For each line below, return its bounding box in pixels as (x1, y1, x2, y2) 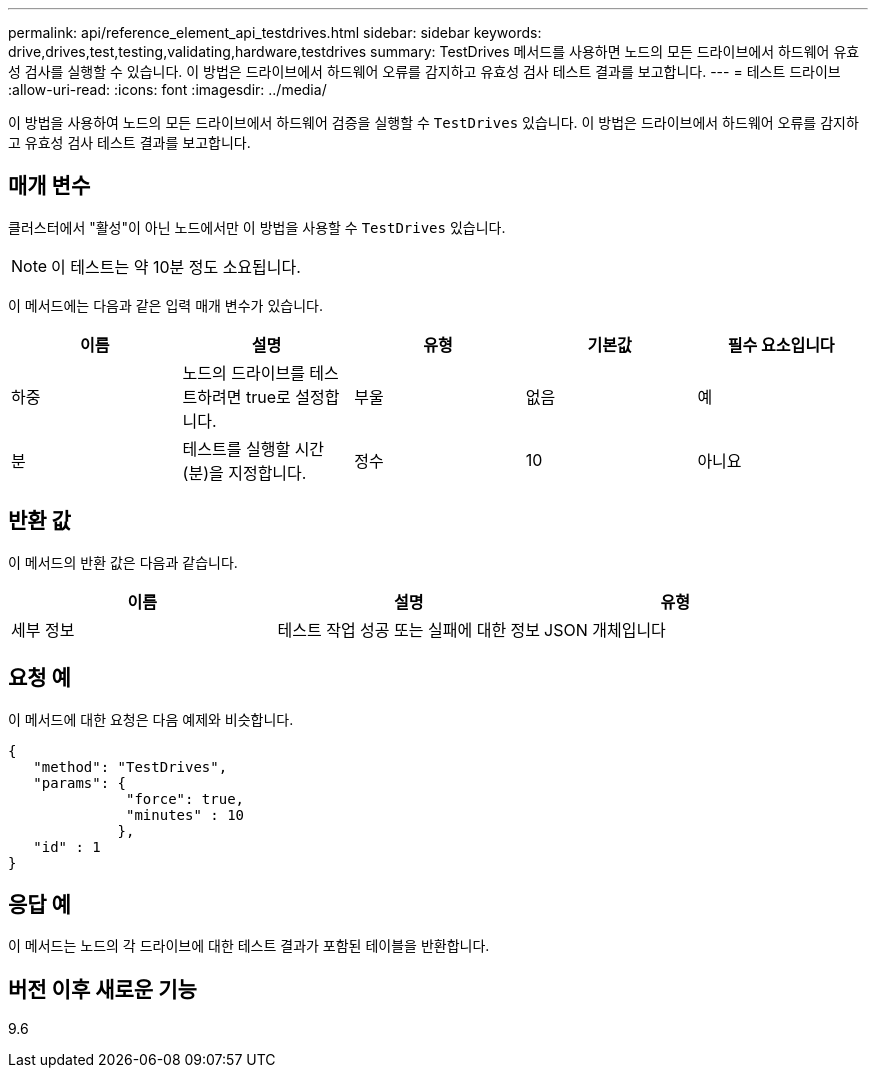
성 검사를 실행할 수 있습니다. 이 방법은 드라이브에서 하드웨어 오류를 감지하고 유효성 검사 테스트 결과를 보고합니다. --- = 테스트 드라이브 (8, 63, 841, 80)
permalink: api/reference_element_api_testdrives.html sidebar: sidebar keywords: (8, 24, 542, 41)
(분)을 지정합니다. (182, 462, 307, 483)
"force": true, (126, 790, 245, 807)
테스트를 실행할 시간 (182, 438, 325, 459)
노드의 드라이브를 (182, 362, 305, 383)
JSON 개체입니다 (544, 619, 666, 640)
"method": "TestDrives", (33, 758, 228, 775)
